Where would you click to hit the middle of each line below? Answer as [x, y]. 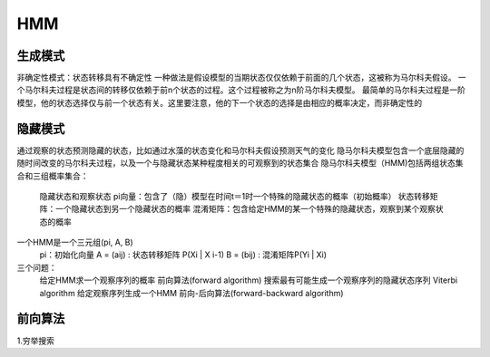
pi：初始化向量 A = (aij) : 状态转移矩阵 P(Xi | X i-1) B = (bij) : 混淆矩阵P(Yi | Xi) [183, 255]
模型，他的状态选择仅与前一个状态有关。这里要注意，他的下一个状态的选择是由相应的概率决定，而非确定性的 [219, 102]
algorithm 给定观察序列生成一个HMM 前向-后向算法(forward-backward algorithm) [191, 293]
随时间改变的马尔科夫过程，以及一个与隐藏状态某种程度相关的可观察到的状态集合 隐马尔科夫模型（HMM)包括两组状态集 [240, 163]
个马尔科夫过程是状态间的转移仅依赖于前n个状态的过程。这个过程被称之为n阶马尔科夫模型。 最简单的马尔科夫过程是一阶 [241, 90]
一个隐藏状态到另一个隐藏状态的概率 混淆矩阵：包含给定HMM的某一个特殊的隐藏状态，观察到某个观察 [245, 209]
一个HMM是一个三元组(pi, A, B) [75, 242]
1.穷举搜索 [35, 341]
